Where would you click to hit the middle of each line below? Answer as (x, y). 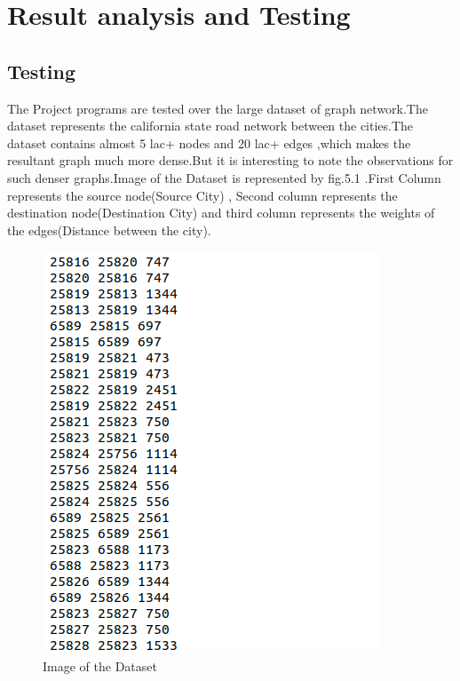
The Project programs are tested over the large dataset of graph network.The (218, 108)
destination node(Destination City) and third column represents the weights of (221, 213)
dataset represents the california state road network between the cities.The (210, 126)
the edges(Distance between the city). (109, 230)
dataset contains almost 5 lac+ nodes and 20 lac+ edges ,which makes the (209, 143)
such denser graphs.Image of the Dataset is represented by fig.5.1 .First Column (224, 177)
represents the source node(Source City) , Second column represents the (202, 195)
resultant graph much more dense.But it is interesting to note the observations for (230, 160)
